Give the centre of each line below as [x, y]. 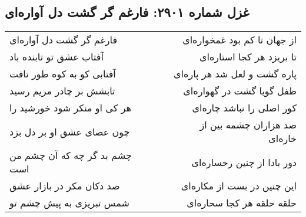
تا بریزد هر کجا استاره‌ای [248, 57]
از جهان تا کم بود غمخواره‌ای [240, 40]
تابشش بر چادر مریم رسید [62, 91]
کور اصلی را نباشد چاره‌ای [244, 108]
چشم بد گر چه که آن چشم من [71, 155]
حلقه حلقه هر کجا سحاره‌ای [242, 203]
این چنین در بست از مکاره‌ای [239, 186]
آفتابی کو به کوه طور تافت [63, 74]
